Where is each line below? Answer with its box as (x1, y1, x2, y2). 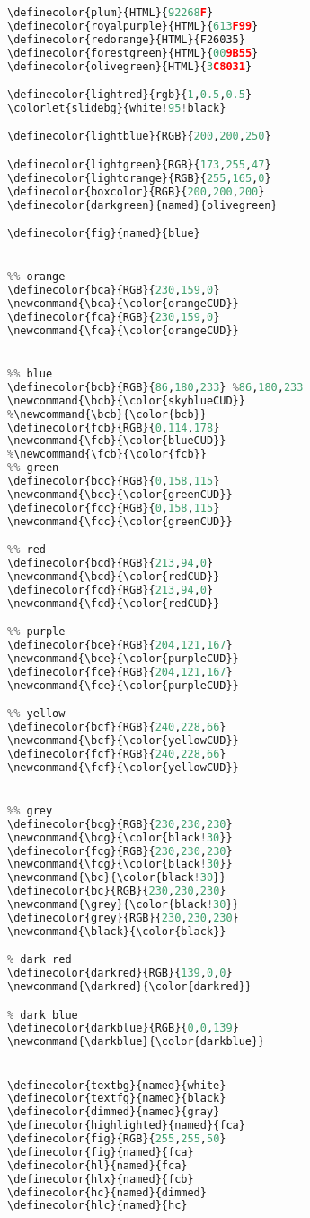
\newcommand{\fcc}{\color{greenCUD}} (7, 514, 233, 528)
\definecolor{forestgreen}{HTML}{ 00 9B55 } (7, 46, 259, 59)
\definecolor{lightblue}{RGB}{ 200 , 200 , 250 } (7, 130, 271, 143)
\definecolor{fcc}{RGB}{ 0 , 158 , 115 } (7, 501, 220, 514)
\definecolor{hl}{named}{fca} (7, 1159, 188, 1172)
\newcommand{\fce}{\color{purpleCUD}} (7, 678, 239, 692)
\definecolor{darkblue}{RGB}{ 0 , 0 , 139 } (7, 1022, 239, 1035)
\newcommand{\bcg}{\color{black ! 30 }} (7, 831, 233, 844)
